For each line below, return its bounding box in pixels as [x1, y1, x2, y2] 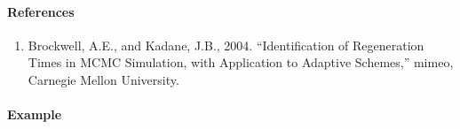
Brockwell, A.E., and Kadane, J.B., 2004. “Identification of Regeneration [28, 35, 424, 54]
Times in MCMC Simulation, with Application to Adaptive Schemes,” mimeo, [28, 53, 454, 72]
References [7, 2, 75, 20]
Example [7, 105, 62, 124]
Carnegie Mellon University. [28, 70, 179, 88]
